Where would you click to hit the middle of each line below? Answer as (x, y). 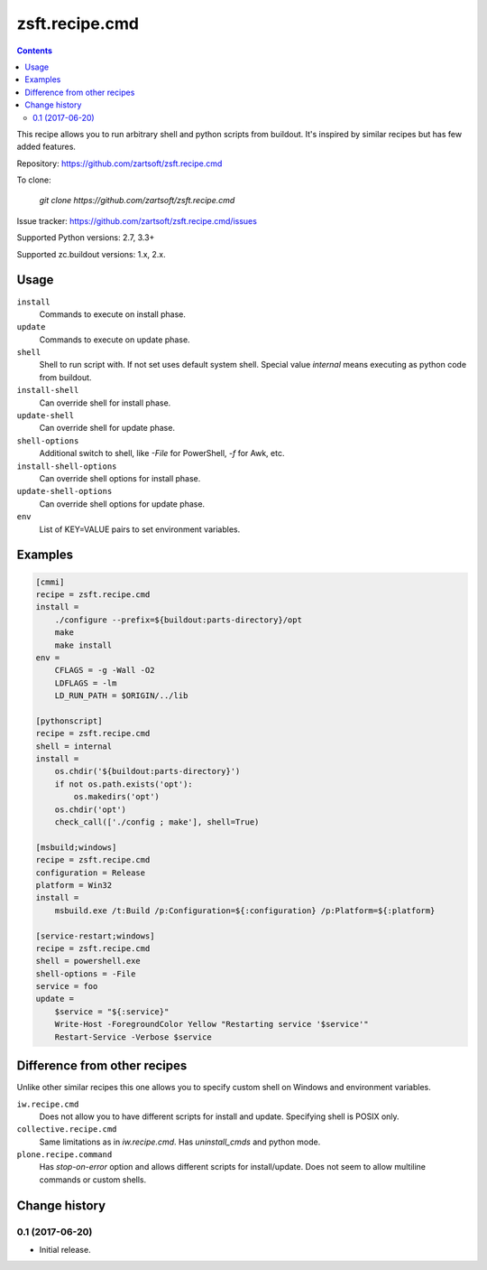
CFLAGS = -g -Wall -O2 (105, 670)
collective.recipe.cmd (67, 1130)
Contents (35, 51)
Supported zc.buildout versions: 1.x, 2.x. (91, 254)
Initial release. (65, 1250)
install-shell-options (67, 466)
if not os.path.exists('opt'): (124, 784)
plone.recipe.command (64, 1155)
